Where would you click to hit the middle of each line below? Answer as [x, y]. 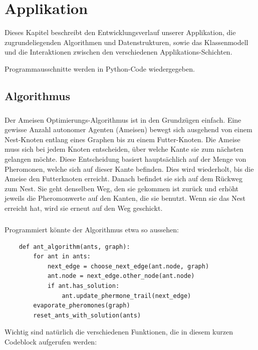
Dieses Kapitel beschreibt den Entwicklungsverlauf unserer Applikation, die [120, 32]
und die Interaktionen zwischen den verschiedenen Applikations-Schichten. [118, 52]
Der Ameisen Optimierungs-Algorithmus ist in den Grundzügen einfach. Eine [123, 119]
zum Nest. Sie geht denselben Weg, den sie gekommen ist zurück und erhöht [122, 188]
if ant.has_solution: [83, 286]
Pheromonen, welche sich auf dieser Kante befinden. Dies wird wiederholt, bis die [129, 168]
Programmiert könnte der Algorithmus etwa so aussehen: [92, 229]
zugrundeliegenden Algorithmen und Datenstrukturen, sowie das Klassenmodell [126, 42]
